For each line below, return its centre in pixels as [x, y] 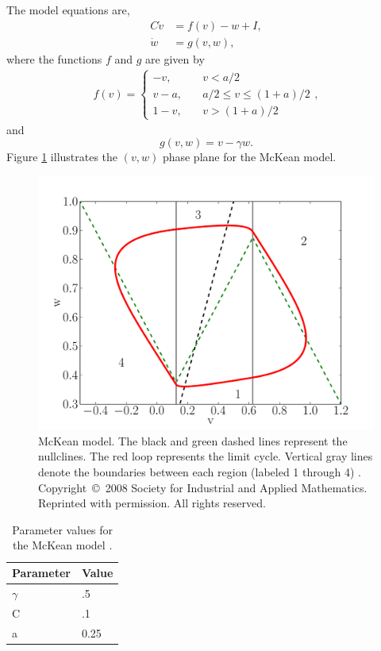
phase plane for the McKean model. [249, 157]
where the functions [54, 58]
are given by [175, 58]
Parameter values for [63, 529]
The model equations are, [68, 10]
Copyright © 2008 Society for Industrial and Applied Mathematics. [203, 487]
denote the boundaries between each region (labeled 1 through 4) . [200, 472]
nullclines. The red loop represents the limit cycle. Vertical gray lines [206, 456]
